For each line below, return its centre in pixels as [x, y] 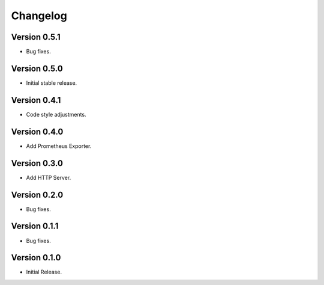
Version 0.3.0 [37, 163]
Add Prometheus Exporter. [59, 146]
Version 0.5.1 [36, 37]
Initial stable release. [52, 83]
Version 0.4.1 [36, 100]
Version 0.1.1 [35, 226]
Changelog [39, 16]
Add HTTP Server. [49, 177]
